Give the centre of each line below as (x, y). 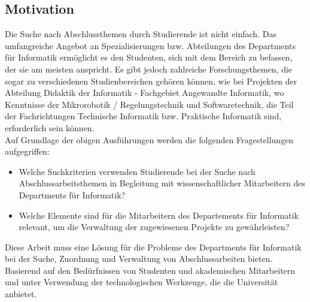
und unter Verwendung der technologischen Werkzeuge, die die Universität (142, 282)
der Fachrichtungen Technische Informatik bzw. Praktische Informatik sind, (143, 116)
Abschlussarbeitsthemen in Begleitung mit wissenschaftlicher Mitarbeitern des (162, 183)
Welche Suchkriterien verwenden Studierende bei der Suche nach (137, 171)
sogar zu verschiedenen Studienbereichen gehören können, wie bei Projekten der (151, 81)
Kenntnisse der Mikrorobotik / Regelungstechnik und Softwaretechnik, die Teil (149, 104)
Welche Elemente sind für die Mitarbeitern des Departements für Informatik (159, 215)
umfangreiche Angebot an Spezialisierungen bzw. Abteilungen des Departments (150, 45)
